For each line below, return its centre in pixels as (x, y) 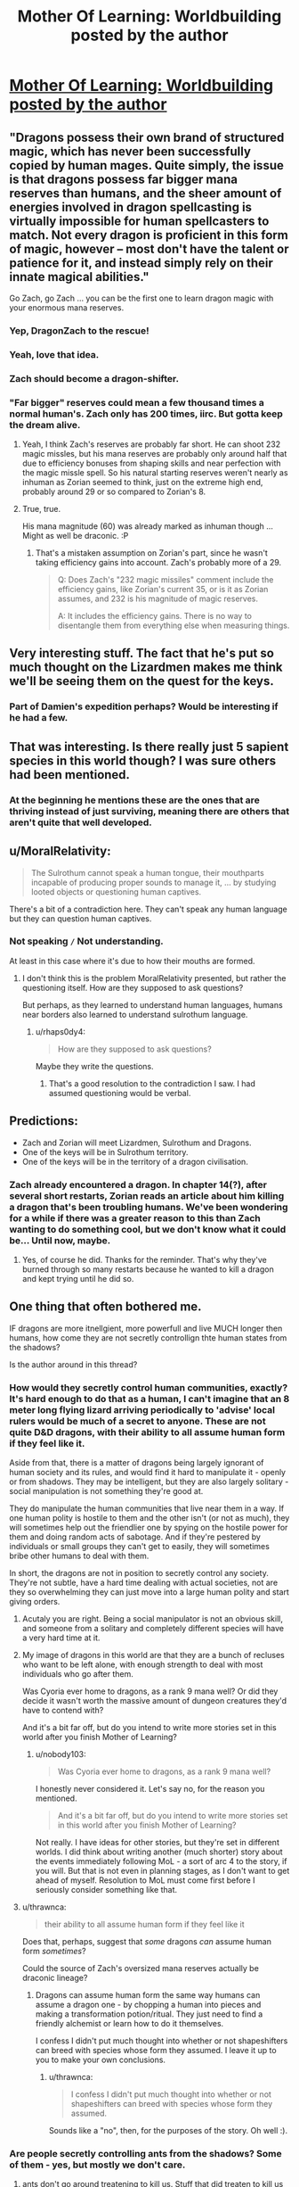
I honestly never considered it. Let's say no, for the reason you (150, 1789)
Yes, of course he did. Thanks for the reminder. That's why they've (144, 1259)
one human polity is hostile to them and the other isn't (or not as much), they (149, 1518)
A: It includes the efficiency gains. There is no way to (154, 616)
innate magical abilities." (79, 277)
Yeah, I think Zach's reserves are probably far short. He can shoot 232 (151, 444)
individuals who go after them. (77, 1674)
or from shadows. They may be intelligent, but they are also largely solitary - (149, 1481)
